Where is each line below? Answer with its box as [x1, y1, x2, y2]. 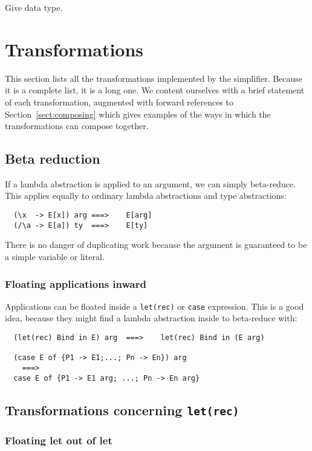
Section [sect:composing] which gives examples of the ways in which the [5, 107, 271, 120]
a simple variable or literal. [5, 250, 105, 262]
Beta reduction [5, 149, 100, 168]
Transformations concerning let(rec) [5, 400, 239, 419]
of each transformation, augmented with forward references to [5, 95, 233, 108]
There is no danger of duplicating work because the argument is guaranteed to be [5, 238, 307, 251]
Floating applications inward [5, 276, 146, 291]
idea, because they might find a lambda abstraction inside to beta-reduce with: [5, 312, 297, 324]
